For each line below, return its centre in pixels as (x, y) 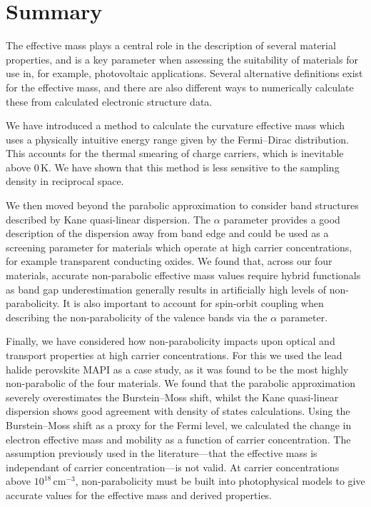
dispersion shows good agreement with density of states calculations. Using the (178, 411)
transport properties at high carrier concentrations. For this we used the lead (174, 355)
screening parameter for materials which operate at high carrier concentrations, (179, 247)
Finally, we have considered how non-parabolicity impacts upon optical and (171, 341)
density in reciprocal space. (65, 181)
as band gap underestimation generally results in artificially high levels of (166, 289)
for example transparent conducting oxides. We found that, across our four (169, 261)
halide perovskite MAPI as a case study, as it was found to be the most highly (177, 369)
